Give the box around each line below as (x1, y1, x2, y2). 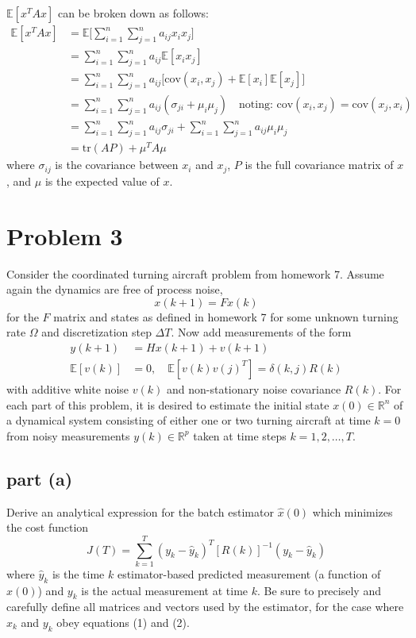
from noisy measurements (6, 427, 130, 444)
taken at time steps (193, 427, 287, 444)
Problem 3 (6, 219, 123, 252)
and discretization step (41, 324, 152, 340)
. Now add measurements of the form (171, 324, 352, 340)
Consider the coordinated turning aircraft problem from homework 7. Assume (6, 265, 384, 282)
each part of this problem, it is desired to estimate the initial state (6, 396, 329, 413)
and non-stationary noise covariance (166, 380, 341, 397)
